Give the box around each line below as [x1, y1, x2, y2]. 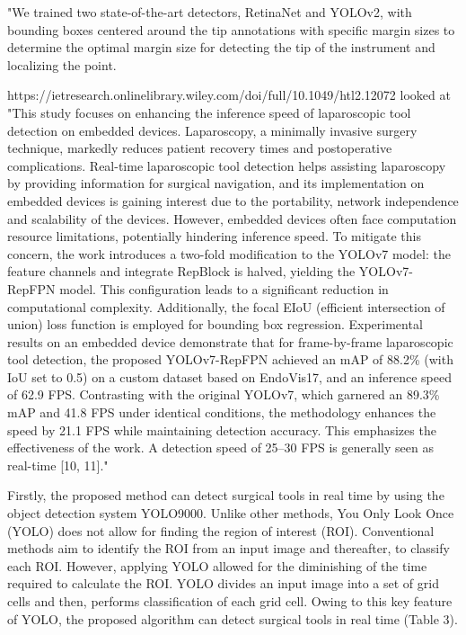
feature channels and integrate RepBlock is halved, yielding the [7, 262, 356, 281]
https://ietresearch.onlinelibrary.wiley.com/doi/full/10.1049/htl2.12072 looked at [7, 85, 451, 104]
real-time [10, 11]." [7, 455, 109, 474]
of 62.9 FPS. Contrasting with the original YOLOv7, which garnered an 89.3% [7, 385, 440, 404]
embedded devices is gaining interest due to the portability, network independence [7, 191, 459, 210]
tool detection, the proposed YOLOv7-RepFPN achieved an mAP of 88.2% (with [7, 350, 453, 369]
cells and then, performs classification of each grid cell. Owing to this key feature [7, 592, 453, 610]
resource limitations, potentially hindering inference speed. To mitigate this [7, 227, 421, 246]
